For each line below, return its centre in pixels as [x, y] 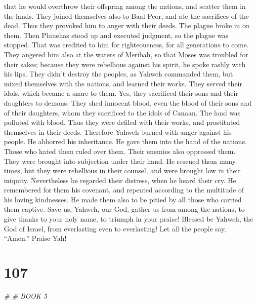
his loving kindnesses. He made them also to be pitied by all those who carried [123, 199]
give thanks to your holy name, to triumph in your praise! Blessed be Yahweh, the [128, 219]
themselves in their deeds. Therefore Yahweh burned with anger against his [118, 132]
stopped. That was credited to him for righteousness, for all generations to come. [126, 45]
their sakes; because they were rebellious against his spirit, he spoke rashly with [125, 64]
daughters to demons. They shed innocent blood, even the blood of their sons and [128, 102]
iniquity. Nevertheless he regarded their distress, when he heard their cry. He [120, 180]
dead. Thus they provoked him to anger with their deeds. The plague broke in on [127, 25]
